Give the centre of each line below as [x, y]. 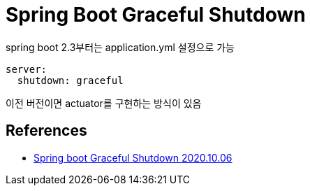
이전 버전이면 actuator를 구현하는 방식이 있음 [104, 103]
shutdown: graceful [70, 80]
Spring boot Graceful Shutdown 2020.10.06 [133, 157]
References [46, 131]
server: [27, 69]
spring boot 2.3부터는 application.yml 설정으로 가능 [120, 47]
